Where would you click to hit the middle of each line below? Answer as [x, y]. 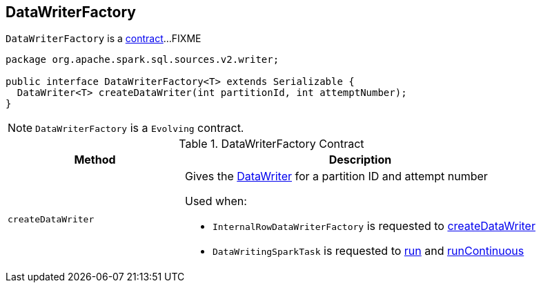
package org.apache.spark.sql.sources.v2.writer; [142, 60]
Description [360, 160]
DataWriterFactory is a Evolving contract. [140, 128]
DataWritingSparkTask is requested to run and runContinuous [368, 251]
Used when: [216, 201]
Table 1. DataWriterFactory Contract [272, 144]
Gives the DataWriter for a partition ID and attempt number [336, 176]
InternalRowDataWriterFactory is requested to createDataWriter [374, 226]
